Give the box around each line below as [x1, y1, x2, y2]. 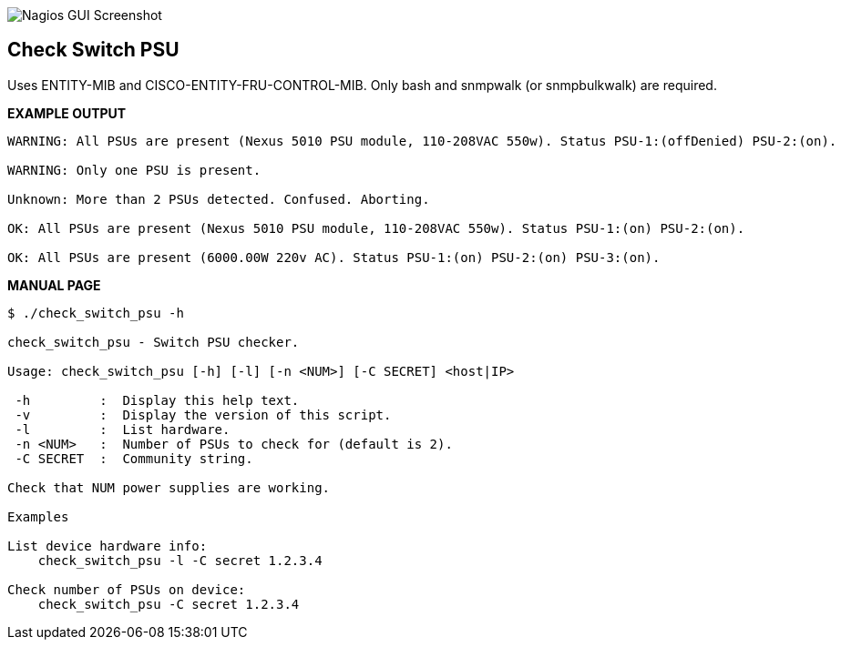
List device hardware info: [7, 538, 208, 553]
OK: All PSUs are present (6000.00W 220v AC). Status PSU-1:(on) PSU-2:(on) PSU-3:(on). [7, 249, 661, 265]
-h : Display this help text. [15, 392, 300, 408]
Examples [7, 509, 69, 524]
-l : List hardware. [15, 421, 231, 437]
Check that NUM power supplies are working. [7, 480, 331, 495]
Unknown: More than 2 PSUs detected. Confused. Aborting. [7, 191, 430, 207]
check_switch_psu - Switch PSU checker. [7, 334, 300, 349]
